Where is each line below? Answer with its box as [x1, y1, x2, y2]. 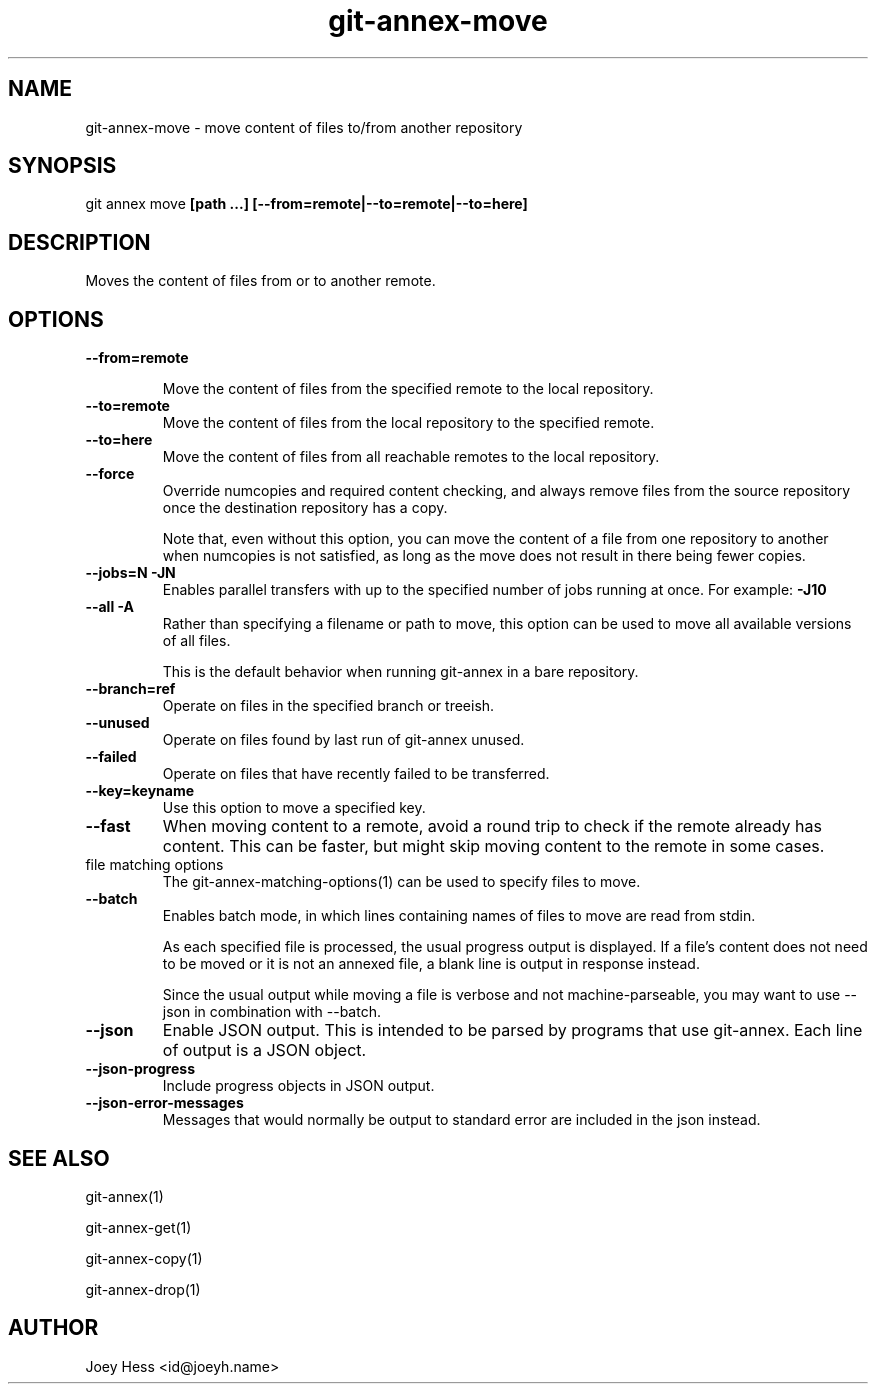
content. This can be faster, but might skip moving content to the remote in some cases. [162, 836, 825, 857]
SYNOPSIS [8, 153, 117, 179]
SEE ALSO [8, 1145, 110, 1171]
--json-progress [85, 1060, 195, 1078]
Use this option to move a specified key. [162, 799, 426, 817]
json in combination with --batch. [162, 1003, 381, 1021]
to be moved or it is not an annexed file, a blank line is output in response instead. [162, 955, 700, 973]
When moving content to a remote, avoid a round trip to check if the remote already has [162, 816, 822, 837]
